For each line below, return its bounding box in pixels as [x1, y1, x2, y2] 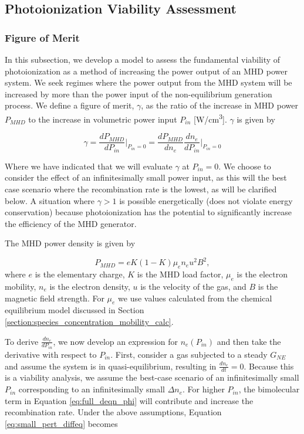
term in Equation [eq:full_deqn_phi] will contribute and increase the [5, 394, 254, 406]
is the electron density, [49, 280, 130, 292]
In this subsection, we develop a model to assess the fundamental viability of [5, 53, 281, 65]
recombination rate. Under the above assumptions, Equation [5, 406, 222, 418]
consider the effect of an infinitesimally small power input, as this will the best [5, 171, 287, 184]
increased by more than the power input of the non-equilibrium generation [5, 87, 272, 100]
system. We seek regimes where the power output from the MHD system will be [5, 76, 292, 89]
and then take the [217, 335, 281, 347]
